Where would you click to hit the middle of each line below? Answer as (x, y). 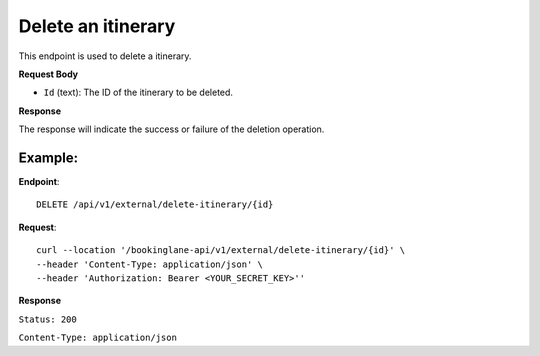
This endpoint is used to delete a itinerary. (105, 56)
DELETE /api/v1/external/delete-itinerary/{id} (155, 204)
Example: (48, 157)
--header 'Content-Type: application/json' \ (150, 264)
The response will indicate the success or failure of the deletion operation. (171, 129)
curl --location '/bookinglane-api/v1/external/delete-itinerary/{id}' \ (221, 250)
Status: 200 (47, 319)
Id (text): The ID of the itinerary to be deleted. (138, 92)
